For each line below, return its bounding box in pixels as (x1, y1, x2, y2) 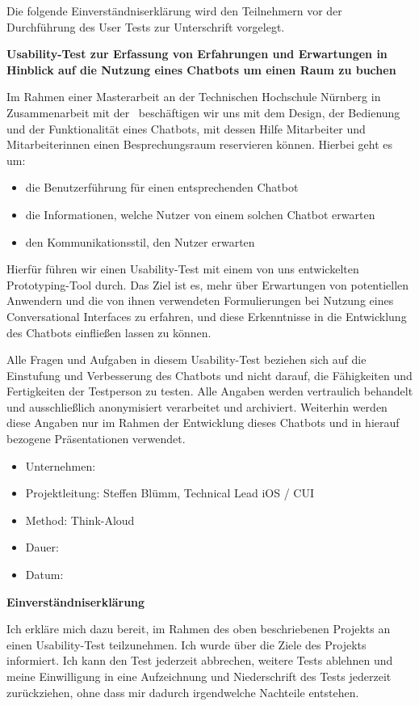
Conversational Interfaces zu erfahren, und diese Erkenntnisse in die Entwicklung (6, 307, 407, 324)
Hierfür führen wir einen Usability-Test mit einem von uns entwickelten (6, 260, 359, 277)
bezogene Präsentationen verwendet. (6, 430, 186, 447)
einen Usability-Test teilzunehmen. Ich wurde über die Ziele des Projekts (6, 636, 367, 653)
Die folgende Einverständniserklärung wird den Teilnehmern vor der (6, 2, 342, 19)
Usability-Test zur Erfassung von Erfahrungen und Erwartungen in (6, 45, 388, 62)
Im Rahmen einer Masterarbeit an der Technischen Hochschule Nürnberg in (6, 88, 381, 105)
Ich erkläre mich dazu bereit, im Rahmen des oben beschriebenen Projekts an (6, 620, 391, 637)
